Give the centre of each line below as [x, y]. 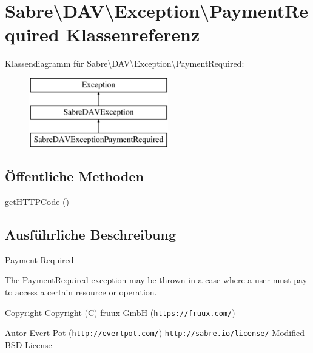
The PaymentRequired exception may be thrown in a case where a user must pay [156, 280]
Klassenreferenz [133, 34]
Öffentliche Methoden [74, 176]
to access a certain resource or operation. [81, 292]
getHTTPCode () [37, 202]
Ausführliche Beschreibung [90, 234]
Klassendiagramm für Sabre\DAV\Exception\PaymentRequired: [125, 63]
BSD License [29, 344]
